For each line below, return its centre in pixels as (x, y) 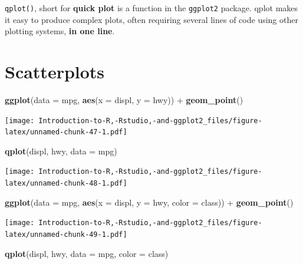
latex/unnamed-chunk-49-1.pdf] (66, 235)
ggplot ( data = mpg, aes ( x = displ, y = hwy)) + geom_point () (124, 99)
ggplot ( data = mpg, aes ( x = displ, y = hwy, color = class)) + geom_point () (149, 202)
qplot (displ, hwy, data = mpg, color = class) (87, 253)
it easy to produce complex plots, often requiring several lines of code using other (151, 19)
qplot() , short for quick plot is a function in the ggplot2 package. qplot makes (151, 8)
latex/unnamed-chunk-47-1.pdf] (66, 132)
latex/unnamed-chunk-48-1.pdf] (66, 184)
